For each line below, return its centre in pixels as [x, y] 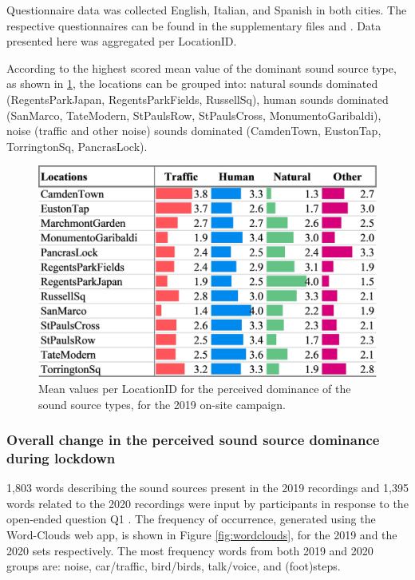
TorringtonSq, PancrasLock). [77, 146]
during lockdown [61, 457]
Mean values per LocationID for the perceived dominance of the [195, 388]
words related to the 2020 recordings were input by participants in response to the [207, 503]
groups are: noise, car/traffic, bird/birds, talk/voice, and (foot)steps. [174, 566]
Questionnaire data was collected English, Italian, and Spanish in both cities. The [207, 10]
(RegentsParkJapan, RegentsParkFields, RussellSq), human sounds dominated [198, 99]
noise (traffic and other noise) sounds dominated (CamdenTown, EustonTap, [194, 131]
